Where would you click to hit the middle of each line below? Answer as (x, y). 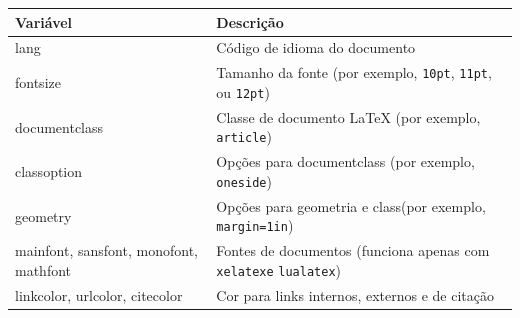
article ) (244, 136)
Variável (44, 21)
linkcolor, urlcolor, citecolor (99, 294)
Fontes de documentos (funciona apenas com (353, 250)
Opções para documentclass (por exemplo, (345, 161)
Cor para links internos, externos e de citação (355, 294)
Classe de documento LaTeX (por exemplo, (348, 116)
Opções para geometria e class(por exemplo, (351, 205)
